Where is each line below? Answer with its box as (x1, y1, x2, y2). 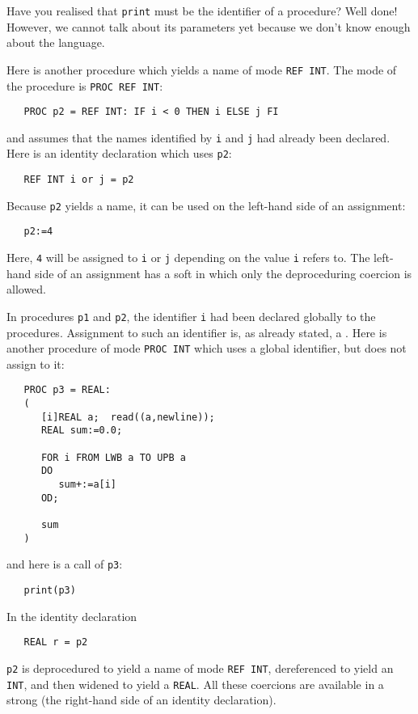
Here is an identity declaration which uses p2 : (6, 145, 232, 162)
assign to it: (6, 355, 65, 372)
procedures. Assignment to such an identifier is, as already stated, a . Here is (6, 323, 387, 340)
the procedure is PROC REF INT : (6, 77, 163, 94)
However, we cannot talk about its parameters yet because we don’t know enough (6, 18, 411, 35)
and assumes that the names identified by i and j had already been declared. (6, 129, 391, 146)
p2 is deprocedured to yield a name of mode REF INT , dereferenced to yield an (6, 659, 394, 676)
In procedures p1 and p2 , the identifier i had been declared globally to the (6, 307, 376, 324)
